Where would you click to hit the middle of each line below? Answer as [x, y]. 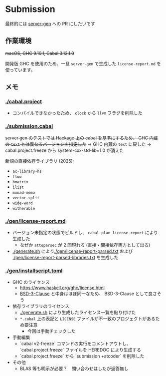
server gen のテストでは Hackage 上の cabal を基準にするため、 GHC [77, 138]
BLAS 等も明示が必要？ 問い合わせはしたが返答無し [74, 369]
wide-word [23, 203]
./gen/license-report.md [35, 221]
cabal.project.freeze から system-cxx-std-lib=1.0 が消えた [65, 150]
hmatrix [20, 182]
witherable [24, 208]
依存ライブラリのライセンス [41, 306]
